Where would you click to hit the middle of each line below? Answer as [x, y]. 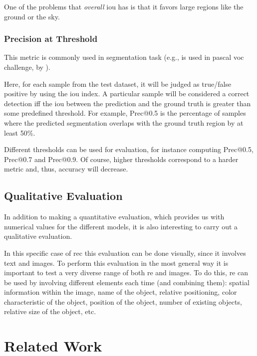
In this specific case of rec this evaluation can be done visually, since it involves [125, 253]
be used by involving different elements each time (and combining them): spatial [127, 282]
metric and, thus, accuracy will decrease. [66, 169]
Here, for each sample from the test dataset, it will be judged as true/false [118, 84]
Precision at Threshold [51, 39]
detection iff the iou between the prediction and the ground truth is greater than [128, 103]
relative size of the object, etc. [50, 311]
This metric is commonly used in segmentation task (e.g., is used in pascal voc [124, 57]
